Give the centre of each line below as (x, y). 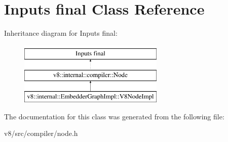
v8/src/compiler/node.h (41, 133)
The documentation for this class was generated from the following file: (114, 116)
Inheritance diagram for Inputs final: (61, 33)
